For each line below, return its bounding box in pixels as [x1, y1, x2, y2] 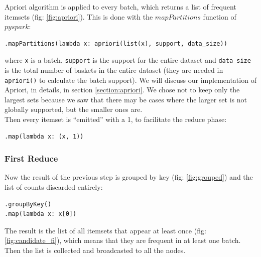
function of [203, 11, 236, 22]
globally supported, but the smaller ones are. [5, 104, 143, 114]
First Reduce [5, 152, 58, 165]
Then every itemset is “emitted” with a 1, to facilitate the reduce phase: [5, 114, 227, 124]
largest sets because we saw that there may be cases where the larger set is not [5, 94, 247, 104]
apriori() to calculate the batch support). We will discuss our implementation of [5, 74, 256, 85]
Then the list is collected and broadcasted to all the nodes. [5, 245, 186, 255]
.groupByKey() [5, 200, 52, 208]
